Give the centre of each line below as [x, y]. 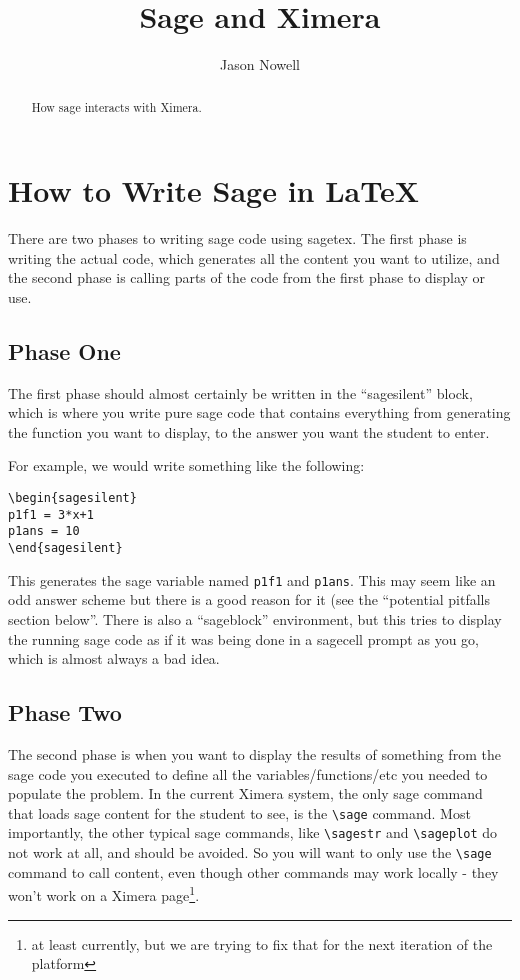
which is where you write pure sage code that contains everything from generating [259, 412]
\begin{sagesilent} [72, 498]
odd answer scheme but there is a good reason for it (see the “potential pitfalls [249, 599]
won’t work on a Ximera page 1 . [104, 893]
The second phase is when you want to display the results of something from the [254, 753]
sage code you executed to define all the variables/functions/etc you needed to [248, 773]
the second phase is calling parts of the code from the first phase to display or [247, 277]
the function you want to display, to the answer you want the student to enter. [249, 431]
